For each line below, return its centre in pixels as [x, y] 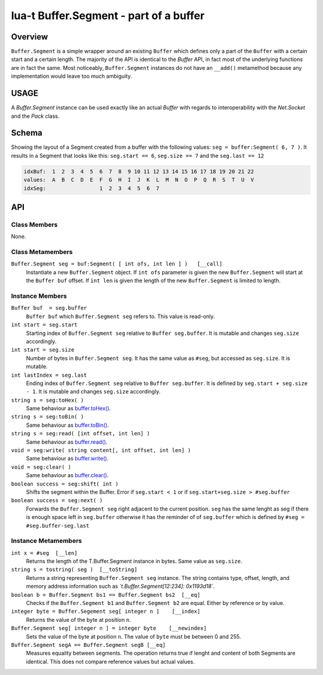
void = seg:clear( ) [41, 467]
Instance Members [39, 296]
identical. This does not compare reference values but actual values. [110, 661]
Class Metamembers [42, 252]
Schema [27, 133]
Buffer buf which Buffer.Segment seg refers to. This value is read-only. [121, 316]
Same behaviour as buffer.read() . [67, 442]
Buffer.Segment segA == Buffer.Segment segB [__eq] [89, 645]
